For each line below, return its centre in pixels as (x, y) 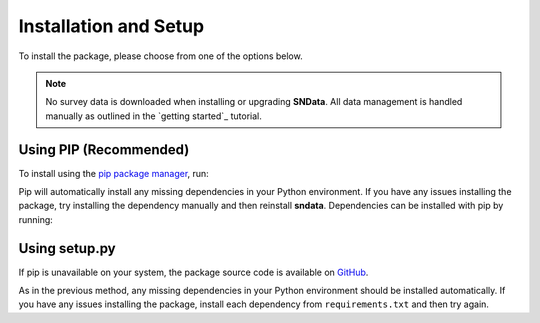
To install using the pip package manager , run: (113, 173)
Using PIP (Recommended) (104, 149)
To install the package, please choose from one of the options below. (161, 56)
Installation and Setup (111, 26)
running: (36, 219)
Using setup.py (67, 248)
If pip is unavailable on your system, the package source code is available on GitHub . (193, 272)
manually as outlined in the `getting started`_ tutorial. (153, 116)
